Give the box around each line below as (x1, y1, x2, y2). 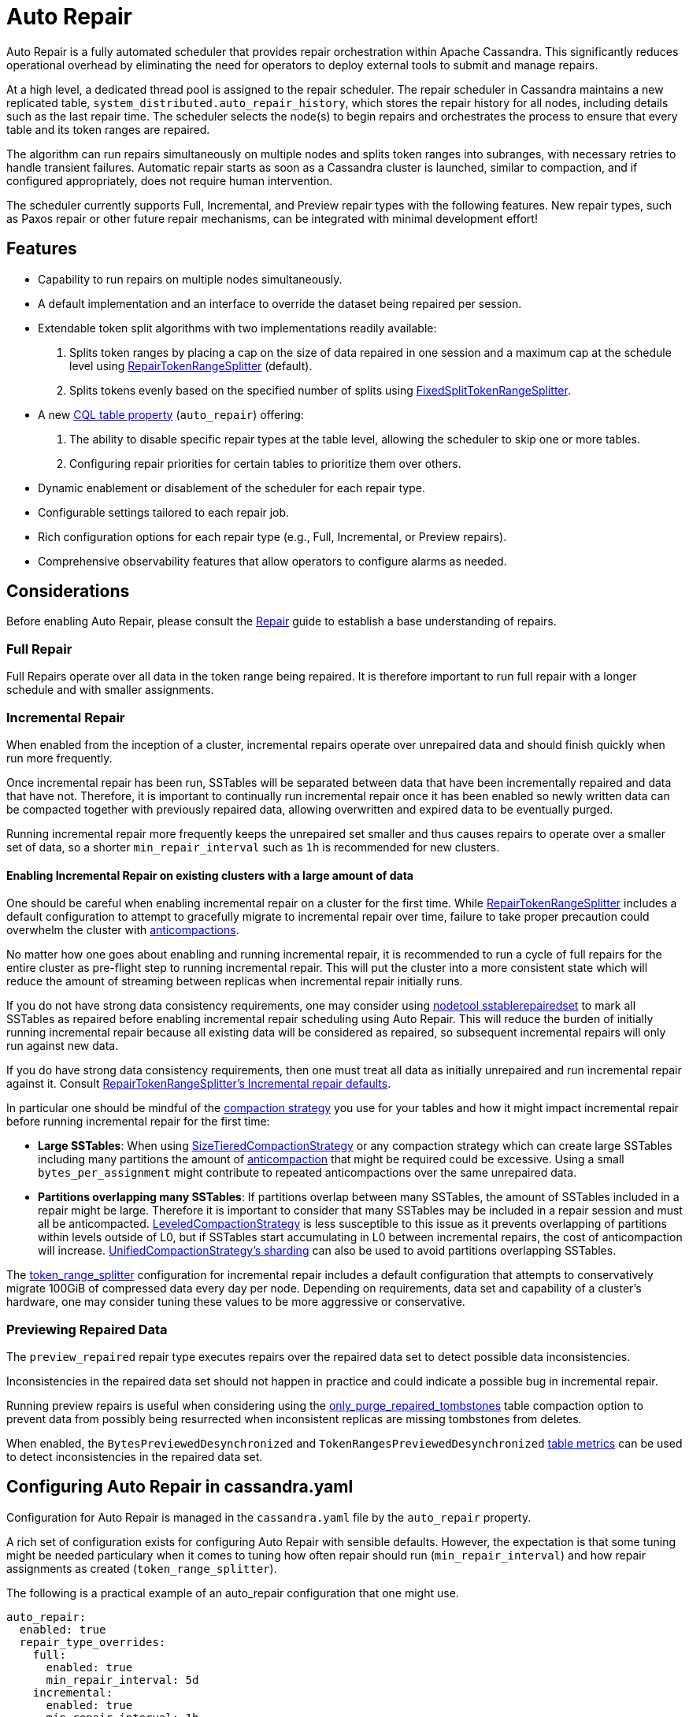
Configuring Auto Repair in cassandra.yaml (6, 1477, 354, 1497)
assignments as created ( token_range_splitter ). (6, 1561, 277, 1575)
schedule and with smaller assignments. (6, 683, 214, 697)
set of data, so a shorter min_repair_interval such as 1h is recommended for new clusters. (6, 840, 500, 854)
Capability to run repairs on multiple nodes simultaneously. (38, 272, 343, 286)
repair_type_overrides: (19, 1635, 166, 1648)
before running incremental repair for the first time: (6, 1114, 270, 1129)
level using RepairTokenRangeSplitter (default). (69, 358, 313, 373)
